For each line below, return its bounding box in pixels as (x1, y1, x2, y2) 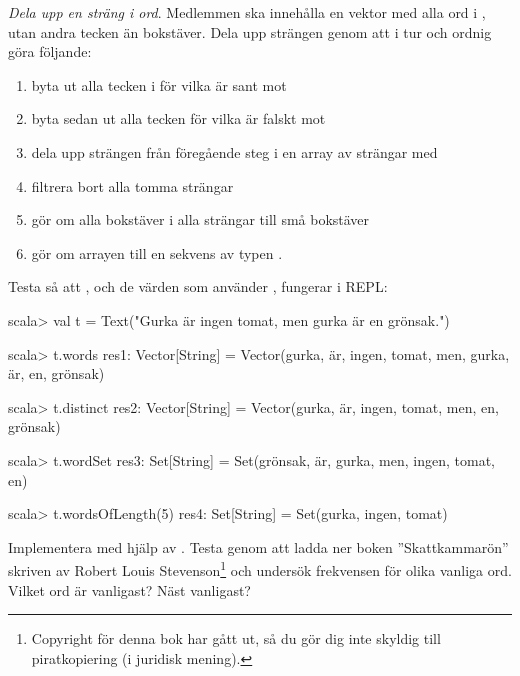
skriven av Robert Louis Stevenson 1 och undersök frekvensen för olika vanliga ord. (8, 557, 512, 580)
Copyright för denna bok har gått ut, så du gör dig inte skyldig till (31, 628, 441, 649)
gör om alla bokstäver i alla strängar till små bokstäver (31, 209, 370, 230)
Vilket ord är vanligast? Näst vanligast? (8, 579, 251, 600)
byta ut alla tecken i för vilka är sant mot (31, 74, 287, 95)
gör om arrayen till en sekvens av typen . (31, 242, 283, 263)
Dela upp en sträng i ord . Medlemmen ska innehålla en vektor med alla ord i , (8, 2, 486, 22)
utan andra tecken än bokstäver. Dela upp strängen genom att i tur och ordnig (8, 21, 492, 42)
